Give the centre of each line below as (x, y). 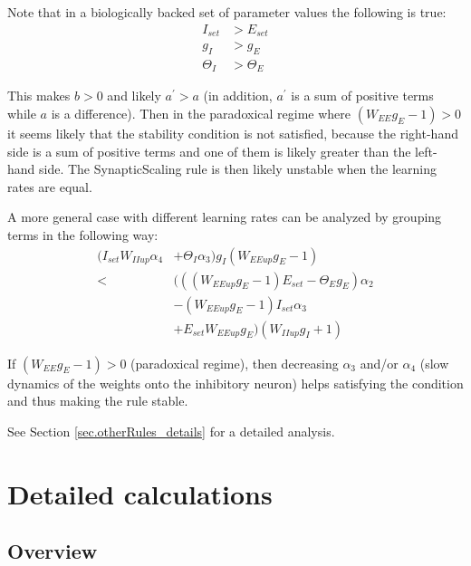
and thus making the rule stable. (98, 401)
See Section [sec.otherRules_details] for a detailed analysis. (171, 431)
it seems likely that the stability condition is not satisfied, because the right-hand (233, 133)
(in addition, (238, 96)
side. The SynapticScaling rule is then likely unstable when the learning (238, 169)
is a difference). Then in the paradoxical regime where (201, 113)
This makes (39, 96)
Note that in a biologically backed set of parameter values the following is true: (227, 12)
